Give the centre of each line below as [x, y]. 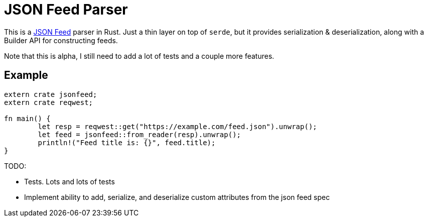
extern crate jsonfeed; [51, 94]
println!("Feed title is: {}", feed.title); [127, 142]
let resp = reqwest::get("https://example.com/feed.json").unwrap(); [177, 126]
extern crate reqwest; [49, 102]
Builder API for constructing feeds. [61, 40]
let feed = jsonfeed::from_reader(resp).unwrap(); [139, 134]
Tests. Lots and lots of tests [69, 181]
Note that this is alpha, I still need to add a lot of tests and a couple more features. [139, 56]
